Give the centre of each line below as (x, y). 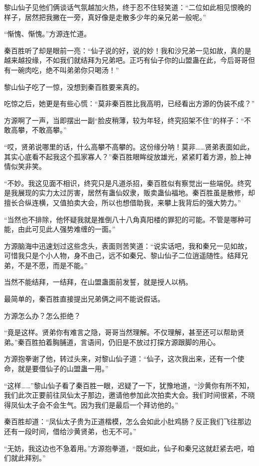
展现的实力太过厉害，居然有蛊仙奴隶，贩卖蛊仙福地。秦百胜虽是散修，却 (136, 193)
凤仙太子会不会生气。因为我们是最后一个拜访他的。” (94, 404)
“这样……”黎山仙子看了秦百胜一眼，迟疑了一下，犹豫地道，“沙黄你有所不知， (129, 385)
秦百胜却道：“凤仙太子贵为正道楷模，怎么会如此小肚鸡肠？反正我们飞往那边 (128, 421)
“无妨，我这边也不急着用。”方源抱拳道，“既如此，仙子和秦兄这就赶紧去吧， (126, 448)
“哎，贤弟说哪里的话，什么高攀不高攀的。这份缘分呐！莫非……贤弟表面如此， (129, 146)
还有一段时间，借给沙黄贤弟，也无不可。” (70, 431)
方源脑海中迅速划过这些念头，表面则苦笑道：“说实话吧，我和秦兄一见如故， (128, 245)
